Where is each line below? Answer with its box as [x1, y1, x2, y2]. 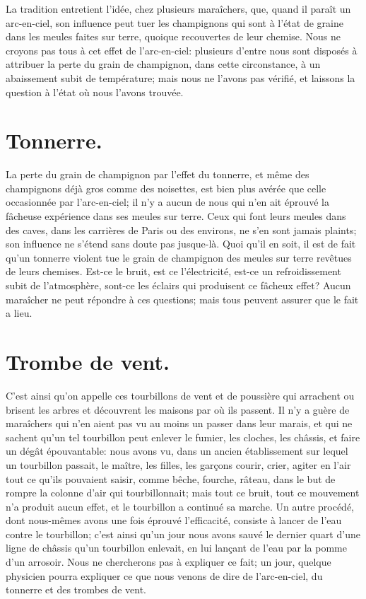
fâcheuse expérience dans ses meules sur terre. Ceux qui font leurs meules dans [6, 209, 346, 223]
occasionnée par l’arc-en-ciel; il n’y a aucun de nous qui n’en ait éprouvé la [6, 194, 329, 209]
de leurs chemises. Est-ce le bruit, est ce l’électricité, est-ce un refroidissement [6, 264, 341, 279]
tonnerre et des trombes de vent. [6, 582, 146, 597]
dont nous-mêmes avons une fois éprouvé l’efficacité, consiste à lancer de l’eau [6, 513, 342, 528]
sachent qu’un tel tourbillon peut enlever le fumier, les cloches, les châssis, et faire [6, 429, 360, 444]
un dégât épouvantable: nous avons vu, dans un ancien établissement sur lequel [6, 443, 348, 458]
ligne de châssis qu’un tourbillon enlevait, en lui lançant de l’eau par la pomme [6, 540, 347, 555]
